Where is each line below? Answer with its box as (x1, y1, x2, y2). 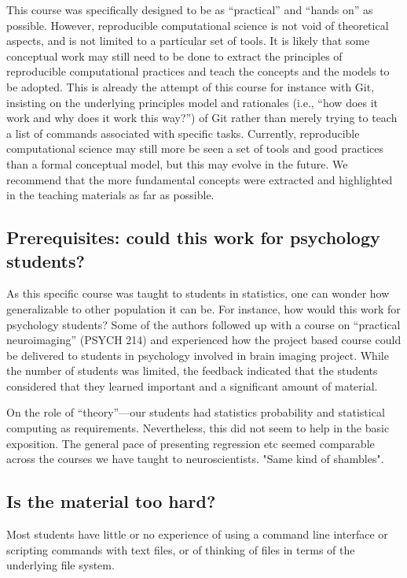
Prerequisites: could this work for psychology (6, 225, 380, 250)
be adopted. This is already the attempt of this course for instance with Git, (6, 78, 375, 94)
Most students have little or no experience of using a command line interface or (6, 526, 388, 543)
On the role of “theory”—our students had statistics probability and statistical (6, 404, 385, 421)
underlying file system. (6, 557, 115, 573)
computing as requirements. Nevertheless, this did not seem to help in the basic (6, 420, 390, 436)
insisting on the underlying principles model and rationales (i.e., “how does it (6, 94, 379, 110)
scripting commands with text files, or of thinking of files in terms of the (6, 541, 355, 558)
